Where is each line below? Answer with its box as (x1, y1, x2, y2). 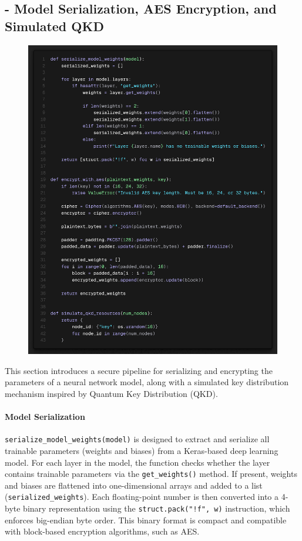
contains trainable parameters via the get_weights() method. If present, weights (5, 467, 297, 480)
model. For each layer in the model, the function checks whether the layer (5, 456, 270, 468)
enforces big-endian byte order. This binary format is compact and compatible (5, 513, 287, 526)
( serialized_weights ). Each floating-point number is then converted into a (5, 490, 279, 503)
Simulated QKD (5, 16, 104, 35)
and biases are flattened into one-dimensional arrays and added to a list (5, 479, 263, 491)
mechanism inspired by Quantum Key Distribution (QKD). (5, 388, 218, 399)
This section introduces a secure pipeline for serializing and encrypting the (5, 364, 273, 376)
